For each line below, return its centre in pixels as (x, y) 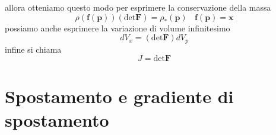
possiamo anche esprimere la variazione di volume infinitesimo (118, 28)
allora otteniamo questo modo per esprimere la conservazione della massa (138, 7)
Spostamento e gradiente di (119, 96)
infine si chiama (33, 49)
